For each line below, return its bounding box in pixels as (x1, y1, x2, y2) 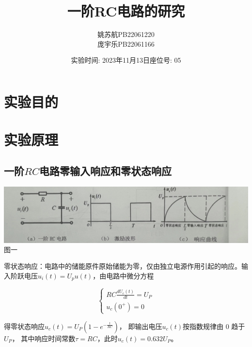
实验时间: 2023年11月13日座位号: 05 (71, 55, 181, 65)
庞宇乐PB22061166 (97, 38, 155, 49)
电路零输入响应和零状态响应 (39, 163, 172, 178)
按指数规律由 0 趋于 (183, 321, 245, 331)
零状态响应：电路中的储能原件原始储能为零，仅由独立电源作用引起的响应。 (4, 261, 241, 271)
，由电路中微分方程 (93, 270, 154, 280)
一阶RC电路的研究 (67, 1, 185, 21)
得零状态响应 (4, 321, 45, 331)
